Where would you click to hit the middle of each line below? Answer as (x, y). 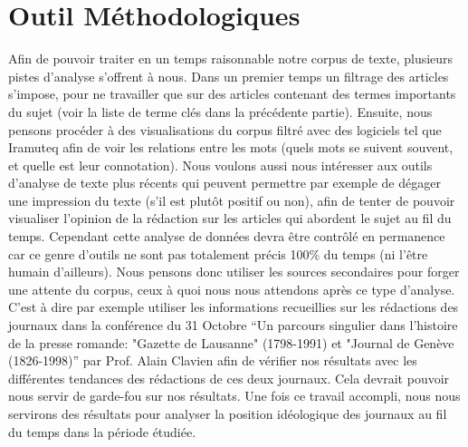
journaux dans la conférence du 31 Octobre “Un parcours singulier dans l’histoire (233, 325)
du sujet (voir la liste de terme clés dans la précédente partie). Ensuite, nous (220, 111)
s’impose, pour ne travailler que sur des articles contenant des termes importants (232, 94)
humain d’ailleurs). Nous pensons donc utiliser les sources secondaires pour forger (234, 272)
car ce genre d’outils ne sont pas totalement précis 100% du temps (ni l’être (218, 253)
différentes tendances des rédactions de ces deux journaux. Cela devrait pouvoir (229, 378)
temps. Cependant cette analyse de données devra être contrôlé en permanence (227, 236)
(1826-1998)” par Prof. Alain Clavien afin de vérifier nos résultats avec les (213, 360)
